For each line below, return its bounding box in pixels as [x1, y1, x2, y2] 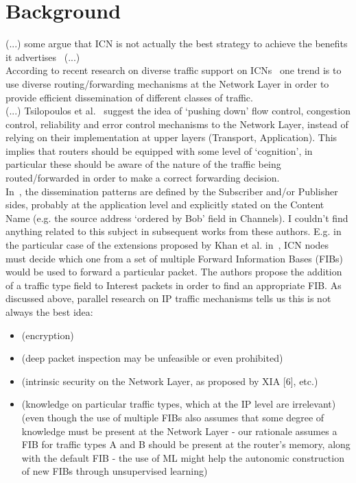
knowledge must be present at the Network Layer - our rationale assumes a [21, 423, 337, 438]
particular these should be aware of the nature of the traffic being [5, 157, 281, 171]
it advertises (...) [5, 49, 80, 64]
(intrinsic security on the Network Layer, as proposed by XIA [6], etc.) [21, 373, 318, 388]
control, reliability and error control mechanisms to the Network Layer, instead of [5, 116, 348, 131]
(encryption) [21, 327, 74, 342]
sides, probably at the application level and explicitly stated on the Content [5, 197, 324, 212]
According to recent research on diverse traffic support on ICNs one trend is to [5, 63, 342, 77]
